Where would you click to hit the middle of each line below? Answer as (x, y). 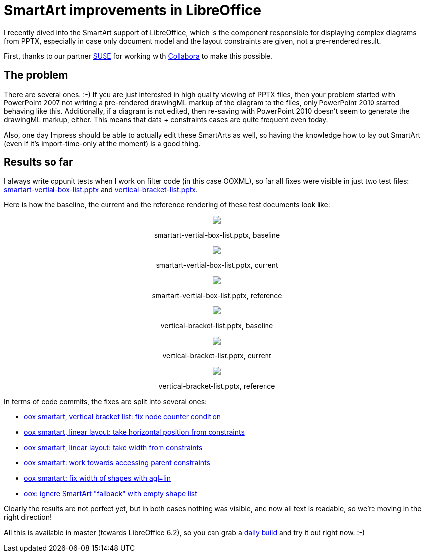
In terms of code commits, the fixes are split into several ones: (106, 402)
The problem (36, 75)
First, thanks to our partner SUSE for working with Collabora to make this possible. (138, 56)
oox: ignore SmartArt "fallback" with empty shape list (110, 494)
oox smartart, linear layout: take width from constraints (113, 448)
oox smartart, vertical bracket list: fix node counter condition (123, 417)
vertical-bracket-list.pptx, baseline (217, 326)
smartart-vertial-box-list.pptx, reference (217, 296)
